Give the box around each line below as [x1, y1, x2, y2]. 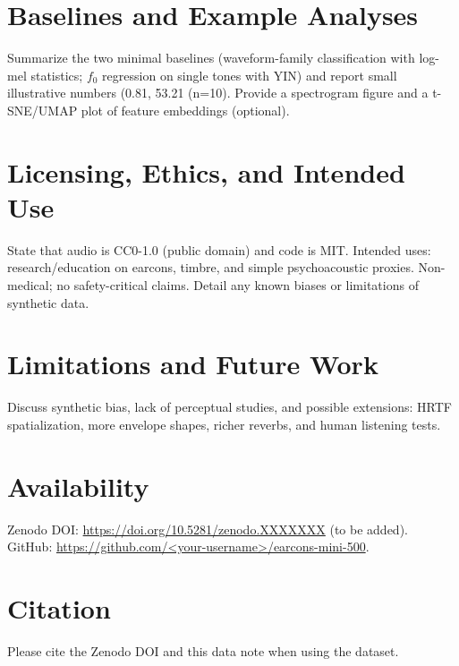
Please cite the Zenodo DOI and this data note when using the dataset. [7, 641, 399, 660]
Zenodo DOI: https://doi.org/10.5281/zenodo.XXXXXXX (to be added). [7, 519, 408, 538]
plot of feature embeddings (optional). [81, 100, 290, 119]
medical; [7, 276, 53, 294]
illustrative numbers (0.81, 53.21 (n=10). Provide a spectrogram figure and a [7, 83, 429, 102]
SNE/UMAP [7, 100, 78, 119]
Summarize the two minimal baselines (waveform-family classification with [7, 48, 415, 67]
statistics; [30, 65, 83, 84]
